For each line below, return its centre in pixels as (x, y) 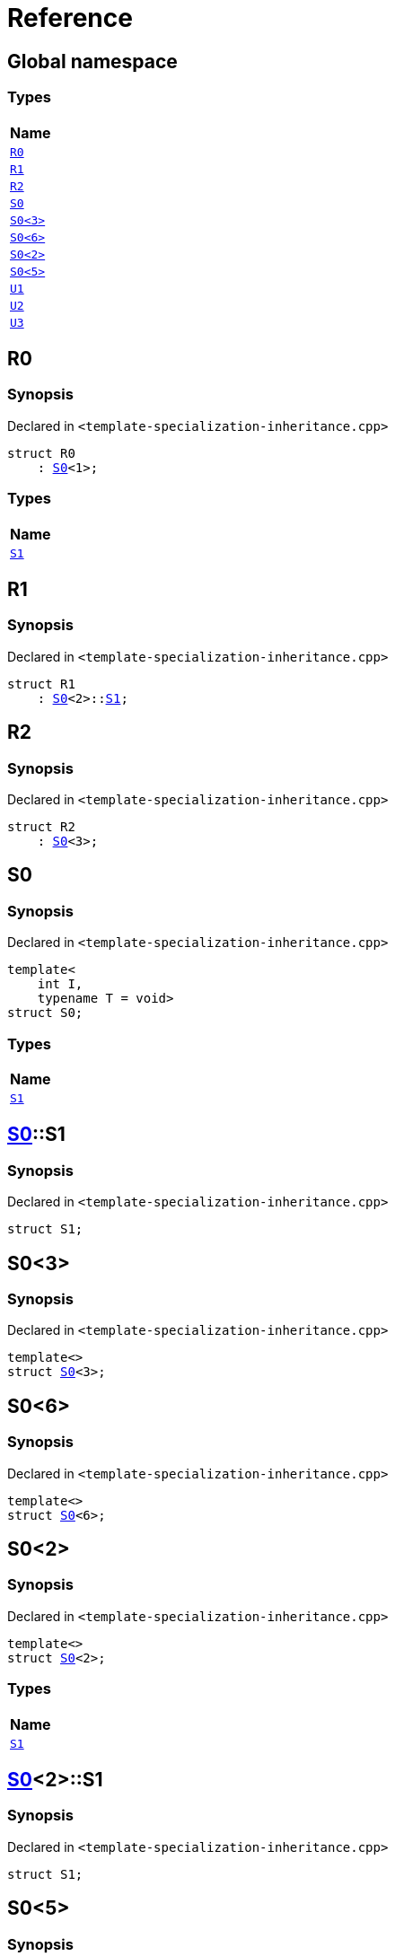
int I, (60, 984)
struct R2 (41, 826)
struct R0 (41, 453)
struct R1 (41, 684)
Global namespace (92, 61)
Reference (70, 18)
